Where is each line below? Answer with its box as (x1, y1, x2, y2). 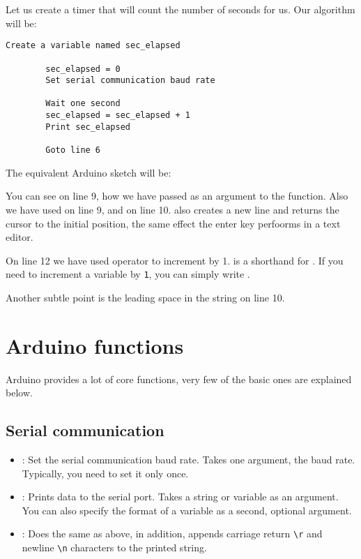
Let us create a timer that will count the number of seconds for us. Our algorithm (6, 2, 355, 16)
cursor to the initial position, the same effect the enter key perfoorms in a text (6, 216, 341, 230)
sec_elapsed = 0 (45, 64, 121, 74)
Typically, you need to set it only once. (22, 465, 189, 480)
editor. (6, 230, 33, 244)
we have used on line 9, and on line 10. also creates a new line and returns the (6, 202, 339, 216)
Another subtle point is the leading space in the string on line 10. (6, 290, 285, 304)
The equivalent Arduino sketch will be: (6, 165, 171, 179)
